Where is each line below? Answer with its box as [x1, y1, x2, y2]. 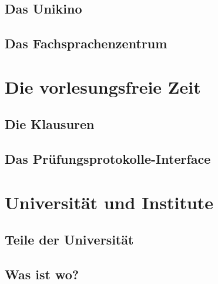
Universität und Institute [5, 190, 214, 214]
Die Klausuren [5, 115, 95, 133]
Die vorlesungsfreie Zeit [5, 74, 201, 98]
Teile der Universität [5, 230, 134, 249]
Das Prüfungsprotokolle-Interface [5, 150, 211, 168]
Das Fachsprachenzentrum [5, 34, 167, 52]
